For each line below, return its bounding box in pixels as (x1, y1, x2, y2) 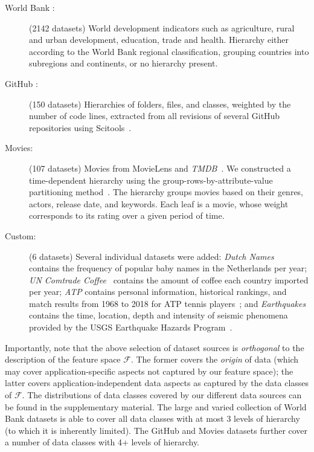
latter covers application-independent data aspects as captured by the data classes (5, 376, 309, 389)
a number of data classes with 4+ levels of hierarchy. (5, 436, 200, 448)
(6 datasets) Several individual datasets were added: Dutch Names (29, 250, 274, 262)
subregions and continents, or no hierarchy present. (29, 57, 218, 69)
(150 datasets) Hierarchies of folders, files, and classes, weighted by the (29, 97, 291, 110)
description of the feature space (5, 353, 121, 366)
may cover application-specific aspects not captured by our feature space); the (5, 364, 293, 377)
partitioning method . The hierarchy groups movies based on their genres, (29, 186, 304, 198)
